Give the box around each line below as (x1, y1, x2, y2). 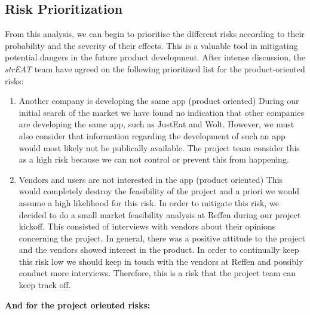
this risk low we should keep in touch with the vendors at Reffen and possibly (19, 255, 303, 267)
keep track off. (19, 279, 71, 291)
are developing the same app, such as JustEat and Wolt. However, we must (19, 118, 294, 130)
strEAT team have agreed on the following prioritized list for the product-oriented (5, 62, 305, 75)
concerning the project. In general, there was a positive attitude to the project (19, 231, 305, 244)
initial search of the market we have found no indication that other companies (19, 106, 305, 118)
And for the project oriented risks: (5, 298, 151, 311)
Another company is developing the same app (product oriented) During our (19, 94, 299, 107)
